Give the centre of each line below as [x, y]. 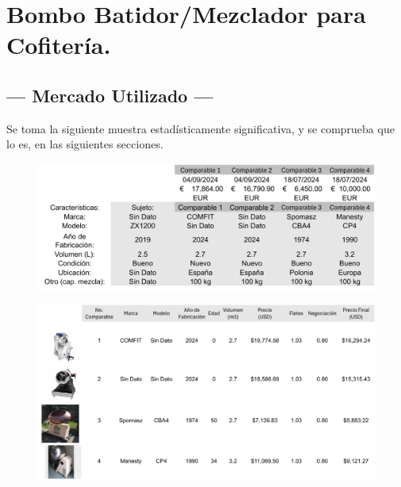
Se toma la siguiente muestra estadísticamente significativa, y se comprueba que [200, 128]
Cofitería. [59, 45]
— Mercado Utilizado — [110, 95]
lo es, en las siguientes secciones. [85, 144]
